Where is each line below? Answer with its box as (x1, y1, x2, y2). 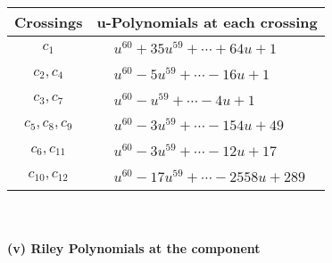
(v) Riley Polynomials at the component (7, 239, 261, 258)
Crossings (14, 12, 83, 32)
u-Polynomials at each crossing (96, 12, 318, 32)
